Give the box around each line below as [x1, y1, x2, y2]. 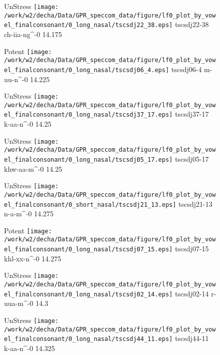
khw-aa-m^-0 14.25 [4, 163, 62, 174]
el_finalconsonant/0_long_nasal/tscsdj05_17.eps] [4, 156, 173, 163]
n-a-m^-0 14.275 [4, 208, 54, 219]
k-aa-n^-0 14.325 [4, 342, 55, 353]
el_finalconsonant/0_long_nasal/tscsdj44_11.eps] [4, 335, 173, 343]
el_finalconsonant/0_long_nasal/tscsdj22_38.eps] [4, 22, 173, 29]
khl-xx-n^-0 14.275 [4, 253, 61, 263]
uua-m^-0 [4, 298, 34, 308]
